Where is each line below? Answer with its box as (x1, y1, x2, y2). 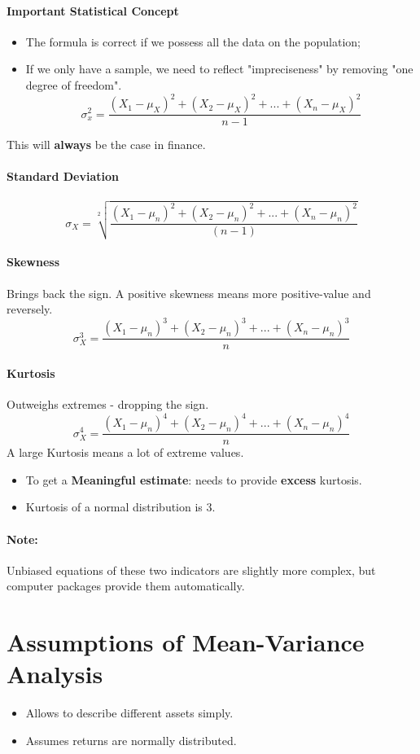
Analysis (7, 657, 103, 690)
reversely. (7, 300, 53, 318)
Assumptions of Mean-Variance (7, 625, 365, 659)
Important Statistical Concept (7, 2, 179, 19)
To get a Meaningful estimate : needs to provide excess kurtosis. (25, 471, 362, 488)
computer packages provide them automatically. (7, 577, 245, 594)
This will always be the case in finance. (7, 136, 206, 153)
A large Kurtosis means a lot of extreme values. (7, 444, 244, 461)
